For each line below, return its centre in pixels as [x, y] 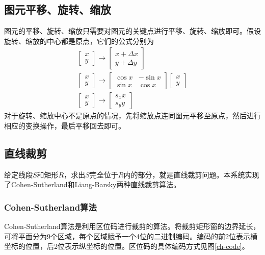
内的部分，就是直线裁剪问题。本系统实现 [191, 174]
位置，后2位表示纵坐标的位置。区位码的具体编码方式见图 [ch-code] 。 [137, 246]
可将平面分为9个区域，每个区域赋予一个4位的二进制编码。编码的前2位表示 [127, 236]
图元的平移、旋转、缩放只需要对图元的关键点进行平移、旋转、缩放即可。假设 [132, 31]
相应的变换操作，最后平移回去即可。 [65, 126]
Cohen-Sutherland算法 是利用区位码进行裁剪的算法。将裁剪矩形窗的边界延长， [132, 226]
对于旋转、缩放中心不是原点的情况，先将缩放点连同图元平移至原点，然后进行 [132, 116]
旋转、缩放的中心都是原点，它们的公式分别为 [79, 41]
